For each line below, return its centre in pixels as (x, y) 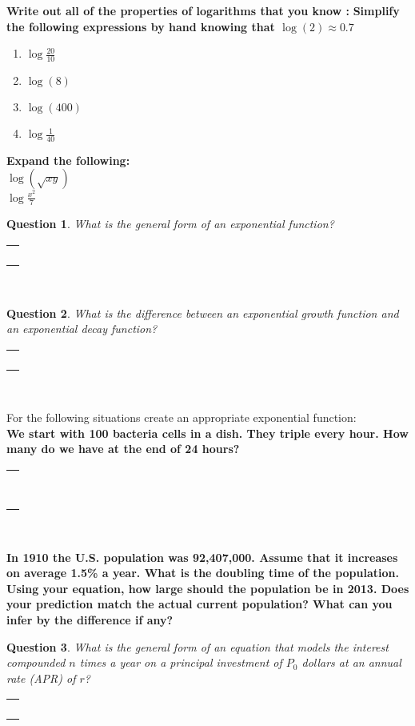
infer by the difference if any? (90, 620)
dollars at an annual (351, 662)
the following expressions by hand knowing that (141, 26)
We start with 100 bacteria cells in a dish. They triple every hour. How (207, 433)
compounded (36, 662)
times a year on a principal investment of (181, 662)
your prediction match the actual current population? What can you (200, 604)
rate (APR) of (41, 678)
